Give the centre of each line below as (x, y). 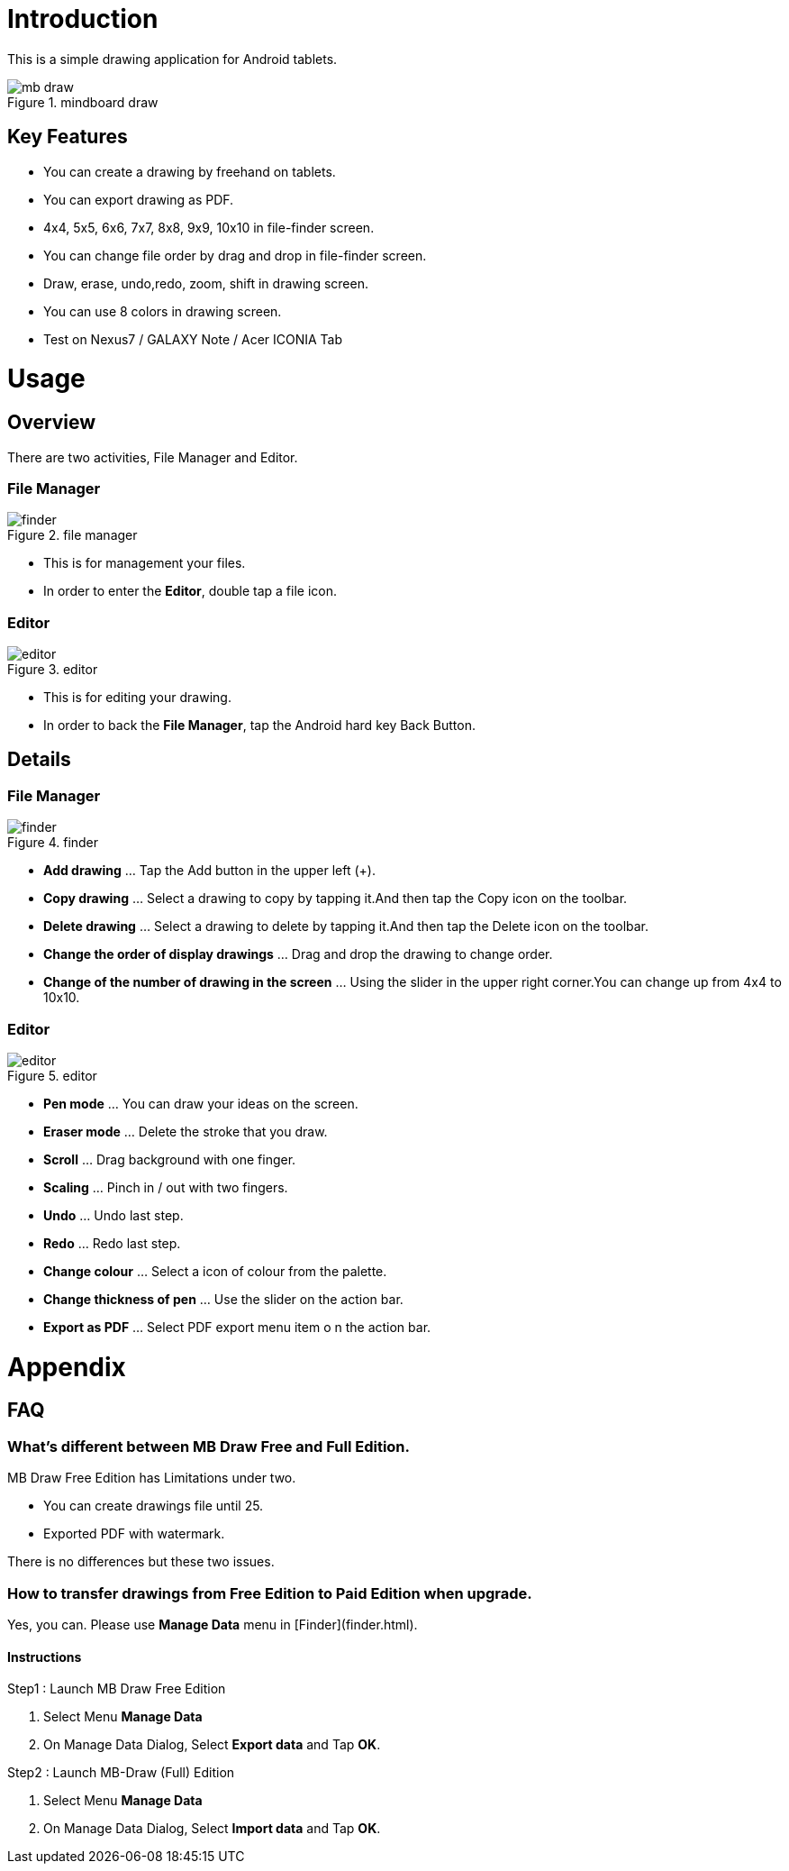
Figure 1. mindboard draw (83, 102)
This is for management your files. (145, 563)
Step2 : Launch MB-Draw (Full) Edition (121, 1773)
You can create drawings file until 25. (154, 1506)
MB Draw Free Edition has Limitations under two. (152, 1478)
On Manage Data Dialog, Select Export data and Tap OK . (212, 1745)
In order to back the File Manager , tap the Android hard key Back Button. (259, 726)
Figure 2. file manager (73, 535)
